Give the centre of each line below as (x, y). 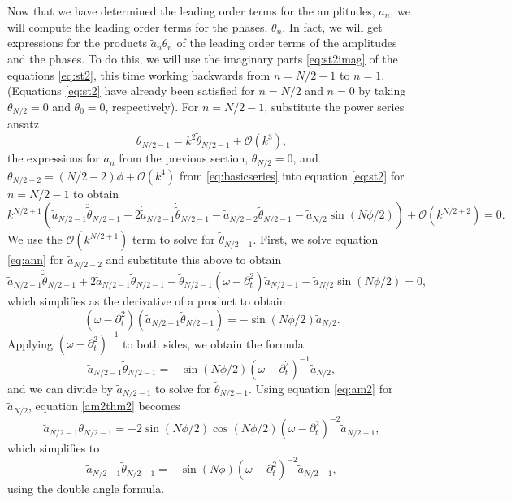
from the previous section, (184, 158)
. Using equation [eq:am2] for (320, 388)
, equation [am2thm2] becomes (104, 406)
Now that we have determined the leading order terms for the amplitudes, (191, 11)
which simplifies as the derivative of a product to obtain (147, 300)
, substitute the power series (334, 106)
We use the (35, 239)
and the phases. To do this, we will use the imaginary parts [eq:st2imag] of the (203, 58)
